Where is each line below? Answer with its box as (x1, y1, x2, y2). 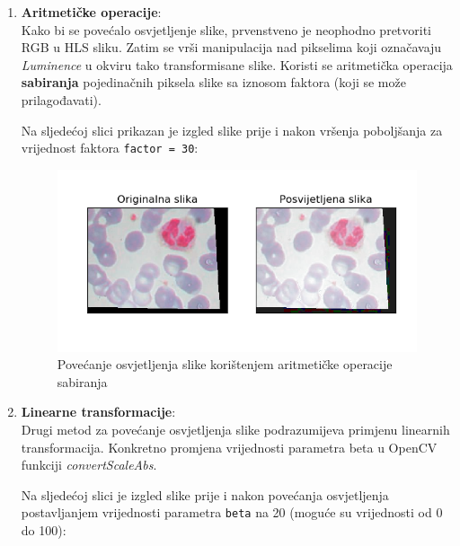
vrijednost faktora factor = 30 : (21, 138, 199, 157)
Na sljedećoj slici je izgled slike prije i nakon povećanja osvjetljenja (21, 485, 389, 504)
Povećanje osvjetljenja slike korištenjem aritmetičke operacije (57, 355, 393, 374)
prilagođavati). (21, 90, 102, 109)
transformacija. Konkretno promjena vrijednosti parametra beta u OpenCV (21, 437, 438, 456)
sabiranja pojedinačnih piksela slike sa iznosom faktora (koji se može (21, 73, 406, 92)
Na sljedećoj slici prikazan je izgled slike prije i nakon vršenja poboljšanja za (21, 120, 443, 139)
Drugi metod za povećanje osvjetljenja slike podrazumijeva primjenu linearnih (21, 420, 450, 439)
